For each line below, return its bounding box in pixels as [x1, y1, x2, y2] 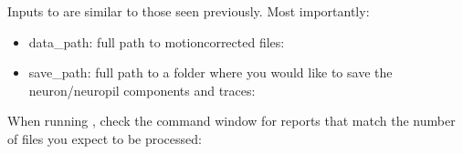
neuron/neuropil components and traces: [28, 80, 256, 99]
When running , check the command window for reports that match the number [7, 111, 456, 130]
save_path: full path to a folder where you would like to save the [28, 63, 393, 82]
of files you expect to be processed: [7, 128, 202, 148]
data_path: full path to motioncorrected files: [28, 32, 285, 51]
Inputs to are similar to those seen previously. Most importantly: [7, 2, 370, 20]
